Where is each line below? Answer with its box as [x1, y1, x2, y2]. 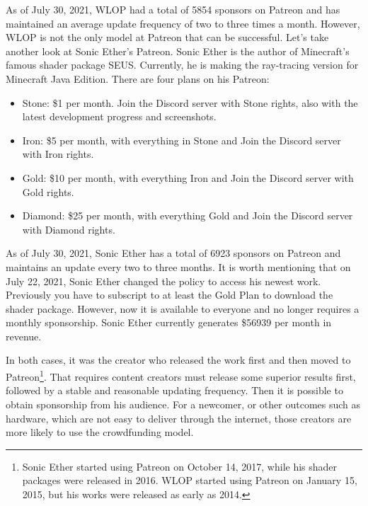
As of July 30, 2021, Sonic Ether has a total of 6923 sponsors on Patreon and [6, 246, 341, 260]
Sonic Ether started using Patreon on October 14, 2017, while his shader [22, 459, 338, 473]
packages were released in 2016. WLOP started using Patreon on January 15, [22, 473, 357, 488]
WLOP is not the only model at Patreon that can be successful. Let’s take [6, 30, 329, 45]
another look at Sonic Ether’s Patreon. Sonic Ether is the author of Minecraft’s [6, 43, 350, 58]
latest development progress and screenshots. [22, 109, 217, 124]
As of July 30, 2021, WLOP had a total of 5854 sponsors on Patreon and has [6, 2, 340, 16]
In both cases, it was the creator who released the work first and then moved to [6, 352, 351, 367]
